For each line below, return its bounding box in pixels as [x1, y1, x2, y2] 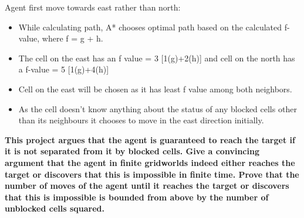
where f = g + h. [42, 32, 103, 44]
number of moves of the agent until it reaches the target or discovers [5, 179, 289, 192]
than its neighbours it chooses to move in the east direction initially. [18, 114, 264, 126]
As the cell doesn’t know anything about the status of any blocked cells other [18, 102, 297, 115]
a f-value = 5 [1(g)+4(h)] [18, 63, 109, 75]
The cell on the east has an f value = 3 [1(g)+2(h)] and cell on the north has [18, 51, 295, 64]
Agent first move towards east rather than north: [5, 1, 181, 13]
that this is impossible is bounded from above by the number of [5, 191, 269, 203]
